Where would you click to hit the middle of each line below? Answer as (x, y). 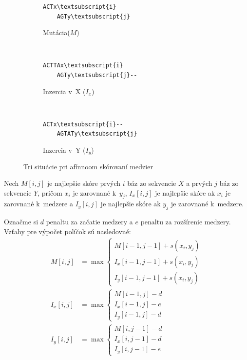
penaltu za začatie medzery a (89, 222)
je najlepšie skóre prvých (84, 183)
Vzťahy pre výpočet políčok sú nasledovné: (67, 231)
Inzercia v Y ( (64, 150)
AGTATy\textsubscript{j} (97, 134)
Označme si (21, 222)
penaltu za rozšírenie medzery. (186, 222)
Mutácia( (57, 32)
